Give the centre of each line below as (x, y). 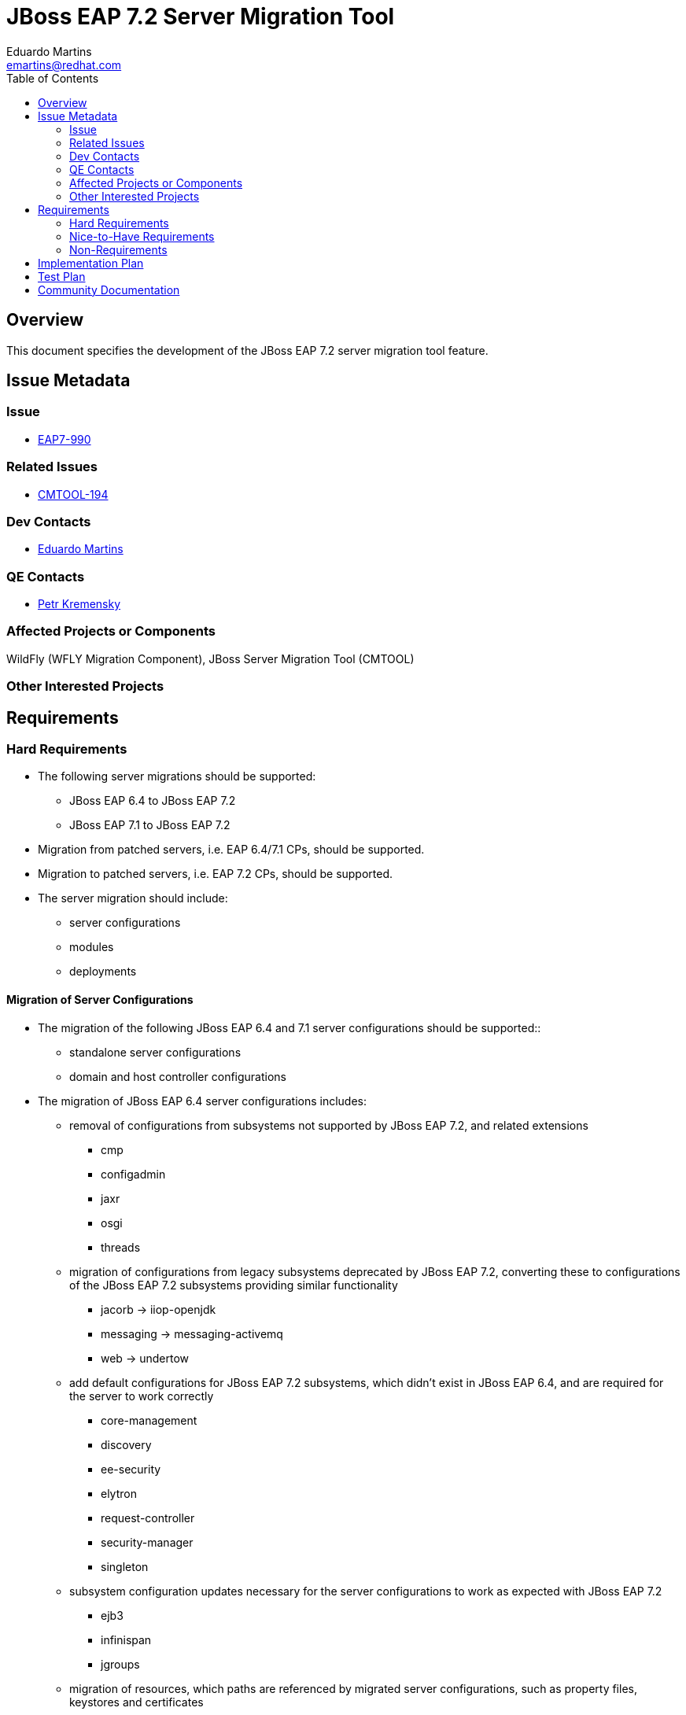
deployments (103, 972)
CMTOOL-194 (73, 494)
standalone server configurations (155, 1052)
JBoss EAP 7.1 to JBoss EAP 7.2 (150, 825)
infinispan (126, 1639)
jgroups (120, 1664)
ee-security (131, 1469)
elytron (119, 1493)
